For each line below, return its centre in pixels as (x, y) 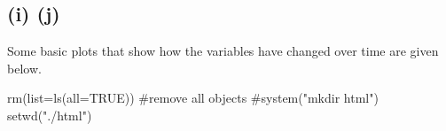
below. (24, 68)
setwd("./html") (50, 115)
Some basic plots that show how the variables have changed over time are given (223, 51)
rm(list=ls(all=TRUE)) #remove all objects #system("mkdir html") (193, 98)
